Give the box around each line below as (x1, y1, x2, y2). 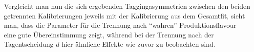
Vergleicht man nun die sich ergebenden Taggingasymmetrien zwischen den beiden (4, 1, 250, 11)
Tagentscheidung (4, 39, 54, 49)
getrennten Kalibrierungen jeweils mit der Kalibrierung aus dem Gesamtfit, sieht (4, 10, 245, 20)
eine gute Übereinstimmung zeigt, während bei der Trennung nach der (4, 29, 214, 39)
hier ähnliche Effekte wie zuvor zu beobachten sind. (62, 39, 215, 49)
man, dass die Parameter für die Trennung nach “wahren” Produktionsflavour (4, 20, 236, 30)
